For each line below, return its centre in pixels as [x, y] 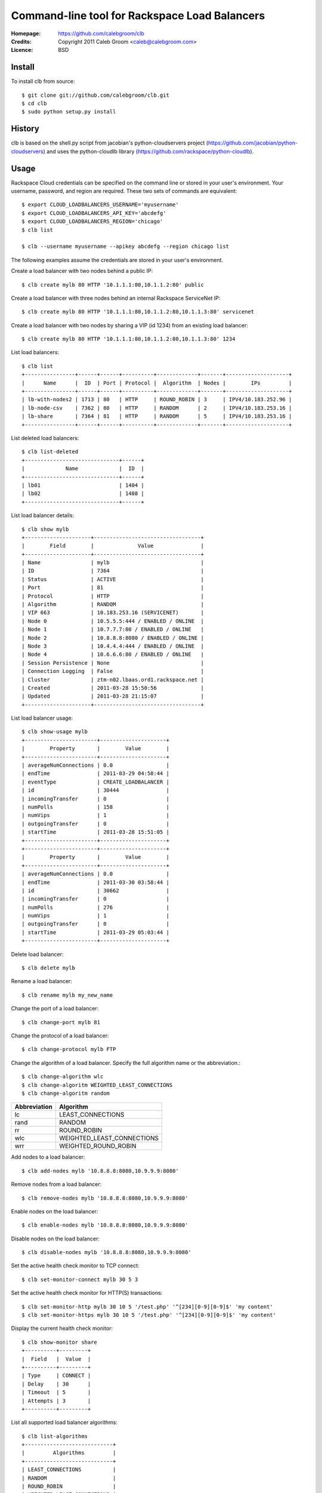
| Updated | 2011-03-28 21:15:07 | [113, 696]
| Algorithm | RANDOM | [113, 604]
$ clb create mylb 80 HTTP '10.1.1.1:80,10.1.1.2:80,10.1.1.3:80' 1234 [129, 339]
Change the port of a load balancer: [55, 1009]
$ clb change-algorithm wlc [63, 1077]
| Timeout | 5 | [56, 1392]
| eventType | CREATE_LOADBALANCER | [96, 782]
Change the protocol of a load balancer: [60, 1036]
